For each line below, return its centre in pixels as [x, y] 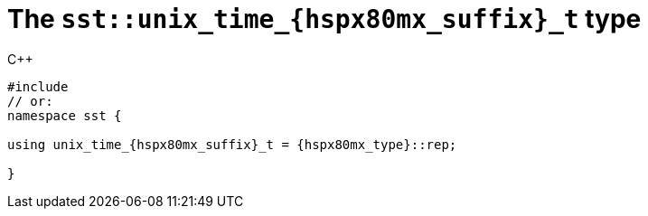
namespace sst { [65, 115]
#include [38, 86]
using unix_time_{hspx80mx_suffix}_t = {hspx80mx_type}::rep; [232, 144]
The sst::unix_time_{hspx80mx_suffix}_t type [324, 19]
